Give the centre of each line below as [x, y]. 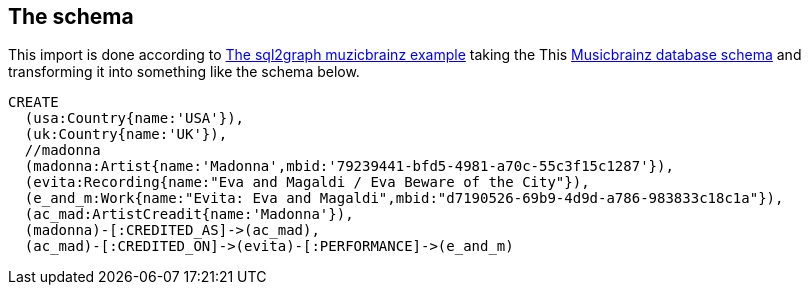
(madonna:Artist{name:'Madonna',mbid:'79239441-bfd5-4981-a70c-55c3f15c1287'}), [349, 166]
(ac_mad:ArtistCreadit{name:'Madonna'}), [189, 214]
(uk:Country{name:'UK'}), [126, 134]
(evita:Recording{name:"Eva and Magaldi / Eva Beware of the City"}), [307, 182]
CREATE [33, 102]
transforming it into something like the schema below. [184, 72]
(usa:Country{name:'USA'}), [134, 118]
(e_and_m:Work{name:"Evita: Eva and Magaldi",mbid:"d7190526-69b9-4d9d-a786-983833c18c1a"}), [404, 198]
